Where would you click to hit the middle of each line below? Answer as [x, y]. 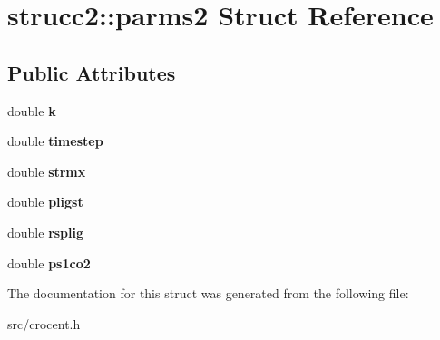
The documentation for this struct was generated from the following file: [208, 293]
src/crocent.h [44, 323]
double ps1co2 [49, 262]
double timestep [55, 141]
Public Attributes [92, 72]
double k [32, 110]
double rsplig [46, 232]
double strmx [47, 171]
